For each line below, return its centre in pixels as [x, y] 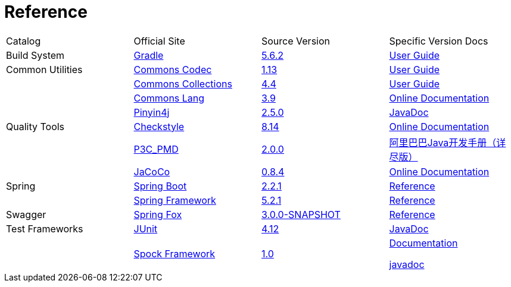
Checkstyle [159, 126]
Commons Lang [169, 98]
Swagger [26, 214]
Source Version [296, 41]
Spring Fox [158, 214]
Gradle [149, 55]
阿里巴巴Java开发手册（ [443, 142]
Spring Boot [160, 186]
